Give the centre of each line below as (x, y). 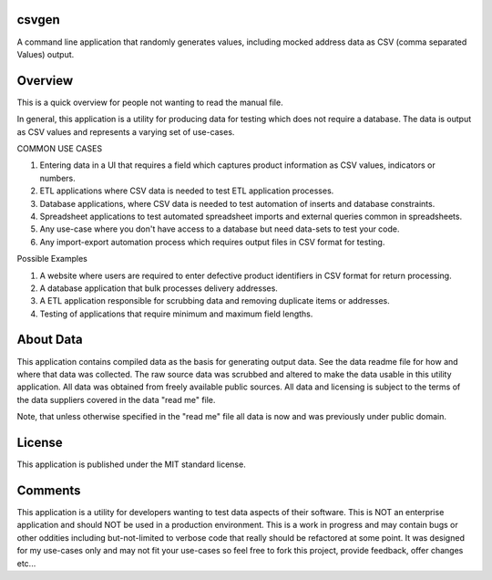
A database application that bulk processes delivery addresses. (159, 288)
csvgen (39, 20)
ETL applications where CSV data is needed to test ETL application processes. (187, 191)
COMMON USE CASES (60, 148)
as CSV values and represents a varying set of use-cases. (126, 131)
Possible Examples (52, 259)
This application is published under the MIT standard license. (131, 464)
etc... (26, 563)
